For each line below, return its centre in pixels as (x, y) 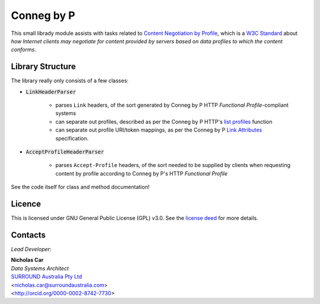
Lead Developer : (31, 249)
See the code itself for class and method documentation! (80, 187)
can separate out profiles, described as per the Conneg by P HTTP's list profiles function (164, 121)
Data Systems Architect (40, 268)
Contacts (28, 235)
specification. (72, 138)
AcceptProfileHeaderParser (65, 152)
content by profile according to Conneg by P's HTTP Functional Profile (142, 173)
